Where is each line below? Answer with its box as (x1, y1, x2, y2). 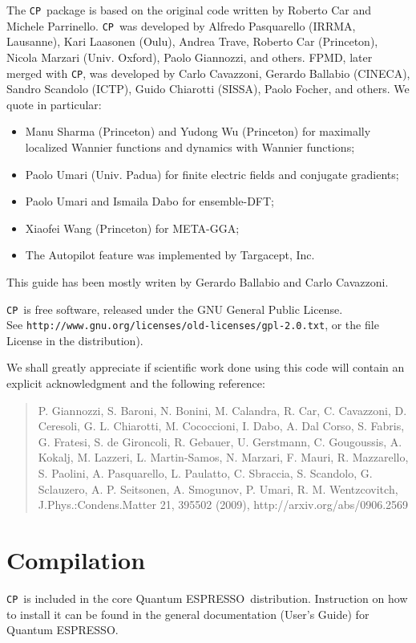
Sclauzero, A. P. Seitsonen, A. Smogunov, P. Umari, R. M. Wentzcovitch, (38, 480, 398, 497)
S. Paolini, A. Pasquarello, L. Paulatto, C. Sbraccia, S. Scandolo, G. (38, 464, 373, 481)
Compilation (6, 543, 146, 576)
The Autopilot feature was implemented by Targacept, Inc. (25, 246, 315, 263)
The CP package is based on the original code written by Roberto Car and (6, 2, 372, 18)
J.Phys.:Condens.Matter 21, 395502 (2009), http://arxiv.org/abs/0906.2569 (38, 496, 409, 513)
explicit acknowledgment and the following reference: (6, 375, 265, 391)
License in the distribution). (6, 332, 143, 348)
